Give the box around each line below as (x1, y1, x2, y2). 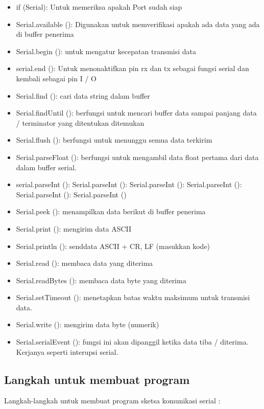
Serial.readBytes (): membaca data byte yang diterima (16, 275, 186, 285)
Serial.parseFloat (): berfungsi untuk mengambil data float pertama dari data (16, 151, 259, 162)
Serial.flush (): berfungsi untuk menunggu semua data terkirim (16, 134, 212, 145)
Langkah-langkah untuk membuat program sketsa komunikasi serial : (4, 395, 221, 406)
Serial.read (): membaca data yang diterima (16, 258, 153, 268)
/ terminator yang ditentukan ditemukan (16, 117, 145, 128)
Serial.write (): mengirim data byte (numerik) (16, 319, 159, 330)
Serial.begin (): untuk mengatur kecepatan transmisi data (16, 46, 197, 56)
